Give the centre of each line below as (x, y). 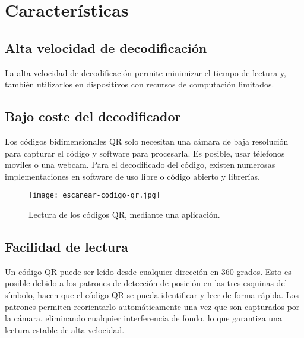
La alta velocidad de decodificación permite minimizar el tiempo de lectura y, (145, 72)
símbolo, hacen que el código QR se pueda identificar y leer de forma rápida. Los (152, 294)
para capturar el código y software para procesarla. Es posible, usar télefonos (145, 153)
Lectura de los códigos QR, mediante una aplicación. (124, 214)
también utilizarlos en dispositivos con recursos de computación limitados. (140, 84)
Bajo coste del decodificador (93, 116)
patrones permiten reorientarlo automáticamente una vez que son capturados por (152, 306)
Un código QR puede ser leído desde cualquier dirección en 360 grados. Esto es (148, 271)
